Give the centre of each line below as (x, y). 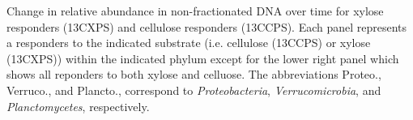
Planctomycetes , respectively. (78, 106)
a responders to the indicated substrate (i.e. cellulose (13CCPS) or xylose (189, 43)
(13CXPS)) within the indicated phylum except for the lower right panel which (203, 58)
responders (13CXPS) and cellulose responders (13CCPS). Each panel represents (207, 26)
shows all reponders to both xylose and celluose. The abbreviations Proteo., (194, 74)
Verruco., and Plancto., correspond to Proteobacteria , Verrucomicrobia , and (194, 90)
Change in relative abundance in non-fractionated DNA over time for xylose (195, 11)
